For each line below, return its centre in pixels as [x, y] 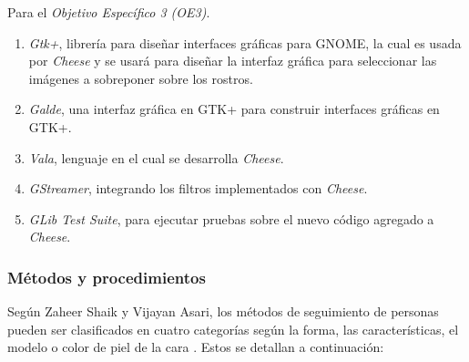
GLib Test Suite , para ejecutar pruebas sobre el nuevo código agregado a [231, 218]
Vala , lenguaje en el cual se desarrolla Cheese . [156, 157]
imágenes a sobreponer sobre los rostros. [141, 78]
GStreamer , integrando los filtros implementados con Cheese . [198, 188]
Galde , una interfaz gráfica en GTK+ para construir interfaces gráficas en [234, 109]
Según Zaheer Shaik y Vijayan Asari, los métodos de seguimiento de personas [223, 311]
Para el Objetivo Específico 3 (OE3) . [109, 12]
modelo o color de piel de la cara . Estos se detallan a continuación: [196, 347]
